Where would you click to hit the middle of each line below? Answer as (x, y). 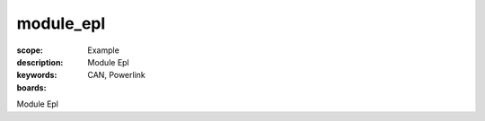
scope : (30, 50)
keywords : (37, 75)
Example (104, 50)
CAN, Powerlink (116, 75)
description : (40, 62)
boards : (31, 87)
